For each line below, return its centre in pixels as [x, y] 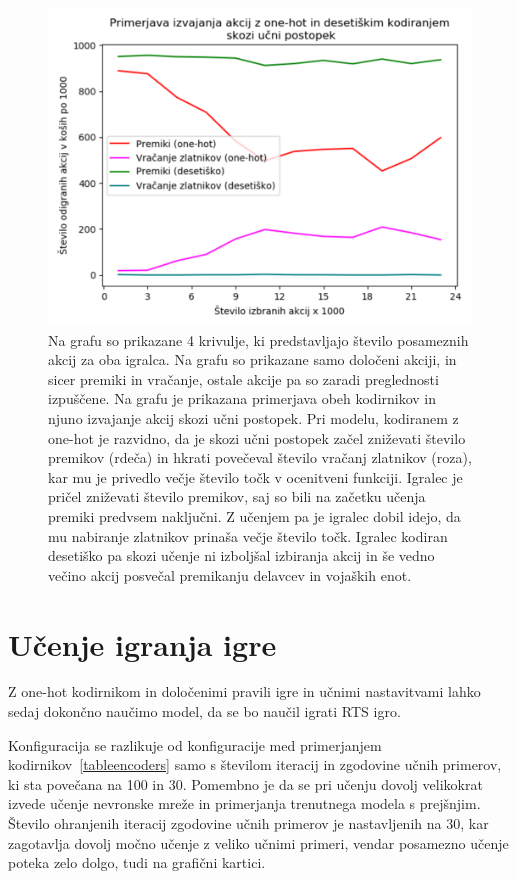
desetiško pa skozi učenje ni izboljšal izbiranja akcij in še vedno [241, 555]
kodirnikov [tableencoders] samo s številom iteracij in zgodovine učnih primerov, [255, 764]
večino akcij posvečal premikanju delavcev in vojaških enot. [230, 574]
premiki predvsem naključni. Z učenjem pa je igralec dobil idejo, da [254, 515]
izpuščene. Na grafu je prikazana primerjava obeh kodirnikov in [242, 398]
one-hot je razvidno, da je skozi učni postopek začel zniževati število [257, 437]
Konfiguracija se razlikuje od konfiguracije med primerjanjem [195, 744]
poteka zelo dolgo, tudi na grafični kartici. [137, 862]
